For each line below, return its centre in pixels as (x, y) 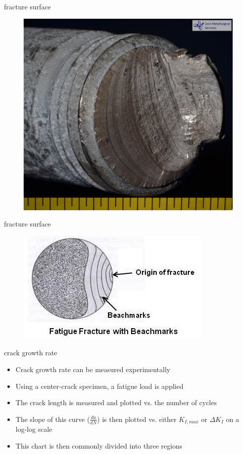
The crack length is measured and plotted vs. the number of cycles (116, 402)
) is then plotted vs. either (137, 419)
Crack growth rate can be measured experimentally (93, 369)
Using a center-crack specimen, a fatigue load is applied (99, 386)
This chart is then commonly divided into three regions (99, 445)
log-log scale (34, 429)
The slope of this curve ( (53, 419)
